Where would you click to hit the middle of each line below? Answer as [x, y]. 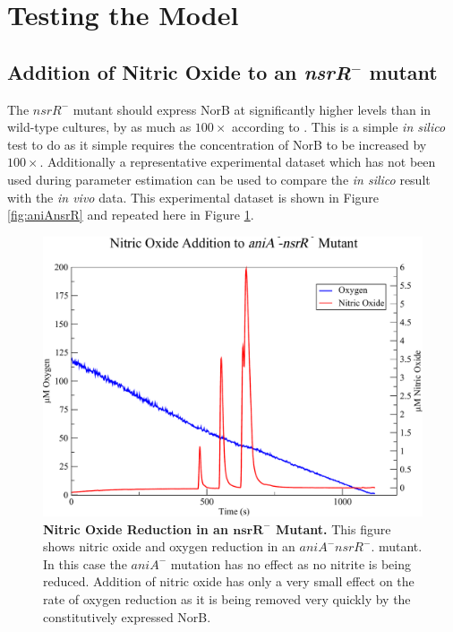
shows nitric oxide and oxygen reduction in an [169, 546]
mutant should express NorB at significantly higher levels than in [252, 109]
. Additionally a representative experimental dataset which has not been [238, 162]
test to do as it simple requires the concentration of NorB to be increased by [217, 144]
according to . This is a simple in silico [339, 127]
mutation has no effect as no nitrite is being [291, 563]
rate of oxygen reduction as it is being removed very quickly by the [227, 598]
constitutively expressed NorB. [127, 616]
